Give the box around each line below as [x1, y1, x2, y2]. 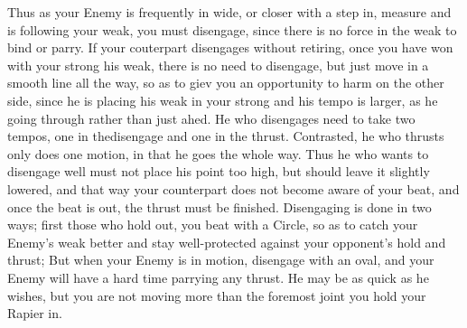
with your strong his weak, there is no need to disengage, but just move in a [7, 55, 429, 74]
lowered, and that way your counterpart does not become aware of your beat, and [7, 179, 460, 198]
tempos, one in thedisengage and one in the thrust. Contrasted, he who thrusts [7, 127, 444, 145]
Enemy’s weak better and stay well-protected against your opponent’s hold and [7, 232, 446, 251]
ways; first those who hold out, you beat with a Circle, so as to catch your [7, 215, 418, 234]
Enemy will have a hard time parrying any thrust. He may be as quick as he [7, 267, 429, 286]
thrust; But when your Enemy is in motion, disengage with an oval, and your [7, 250, 434, 269]
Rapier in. [7, 304, 62, 323]
